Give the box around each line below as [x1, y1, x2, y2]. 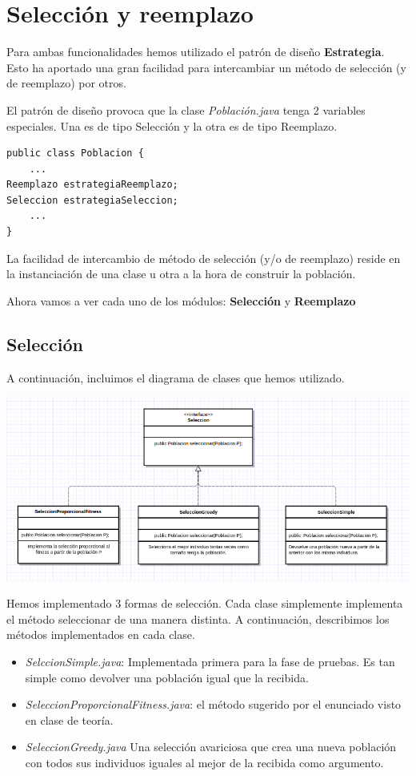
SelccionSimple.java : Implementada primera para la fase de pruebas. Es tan [25, 653, 395, 669]
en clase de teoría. [25, 711, 114, 728]
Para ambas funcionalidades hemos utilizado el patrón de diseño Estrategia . [6, 43, 385, 60]
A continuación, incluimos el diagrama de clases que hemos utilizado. [6, 369, 345, 386]
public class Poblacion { [6, 148, 144, 160]
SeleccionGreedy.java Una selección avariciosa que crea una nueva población [25, 738, 397, 755]
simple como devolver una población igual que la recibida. [25, 669, 309, 685]
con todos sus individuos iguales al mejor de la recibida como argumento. [25, 754, 384, 770]
